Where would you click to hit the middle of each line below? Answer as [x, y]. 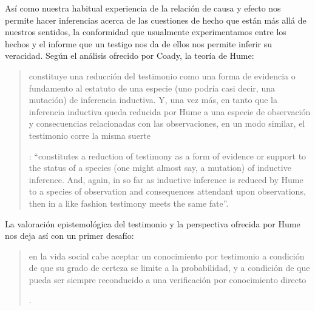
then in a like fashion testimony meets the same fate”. [129, 203]
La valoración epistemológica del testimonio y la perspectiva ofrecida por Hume [153, 223]
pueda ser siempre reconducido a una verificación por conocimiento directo [168, 279]
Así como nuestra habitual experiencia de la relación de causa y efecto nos [143, 8]
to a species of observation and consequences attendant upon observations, [167, 191]
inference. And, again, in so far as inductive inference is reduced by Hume [166, 179]
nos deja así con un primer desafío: [69, 236]
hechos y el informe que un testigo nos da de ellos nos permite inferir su [139, 43]
